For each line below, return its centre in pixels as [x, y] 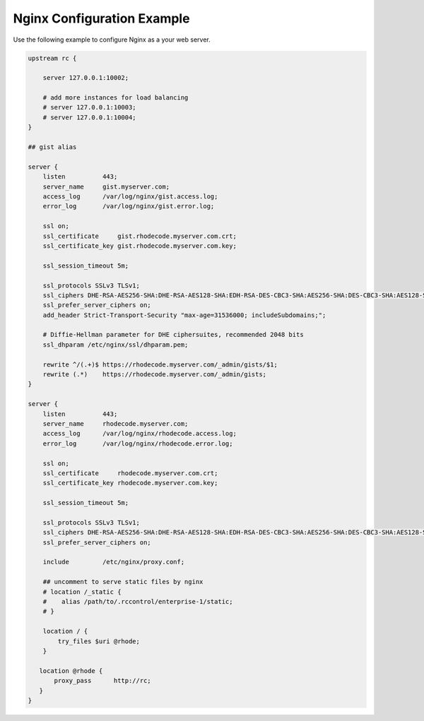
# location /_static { [82, 592]
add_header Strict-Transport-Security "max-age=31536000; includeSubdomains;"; [184, 315]
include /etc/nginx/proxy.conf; [114, 562]
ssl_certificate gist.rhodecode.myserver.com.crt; [140, 236]
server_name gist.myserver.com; [106, 186]
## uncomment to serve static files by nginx [123, 582]
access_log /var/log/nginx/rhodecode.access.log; [140, 434]
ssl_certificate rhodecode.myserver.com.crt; [130, 473]
